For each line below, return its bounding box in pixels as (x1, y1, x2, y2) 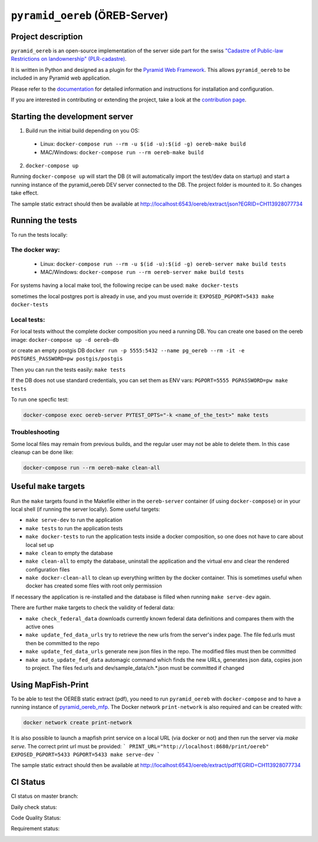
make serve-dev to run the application (25, 516, 122, 524)
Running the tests (11, 216, 78, 226)
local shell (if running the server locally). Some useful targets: (11, 506, 160, 513)
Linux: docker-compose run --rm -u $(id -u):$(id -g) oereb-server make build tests (40, 260, 287, 268)
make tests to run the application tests (25, 524, 123, 531)
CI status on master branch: (11, 793, 79, 800)
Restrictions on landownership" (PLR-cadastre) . (11, 55, 127, 62)
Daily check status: (11, 803, 57, 810)
